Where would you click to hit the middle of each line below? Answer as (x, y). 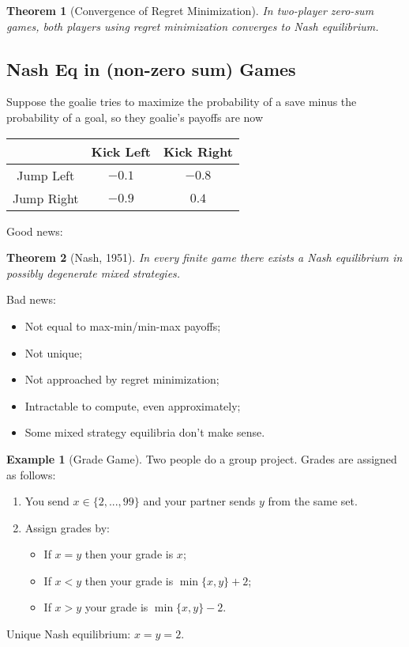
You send (47, 501)
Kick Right (198, 151)
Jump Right (46, 198)
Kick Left (121, 151)
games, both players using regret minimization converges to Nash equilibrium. (193, 26)
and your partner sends (199, 501)
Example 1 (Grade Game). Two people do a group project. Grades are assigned (202, 458)
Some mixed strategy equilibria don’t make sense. (145, 432)
